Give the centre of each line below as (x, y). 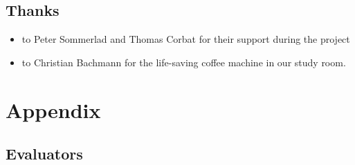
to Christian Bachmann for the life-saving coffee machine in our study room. (184, 62)
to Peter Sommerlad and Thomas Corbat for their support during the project (186, 39)
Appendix (53, 109)
